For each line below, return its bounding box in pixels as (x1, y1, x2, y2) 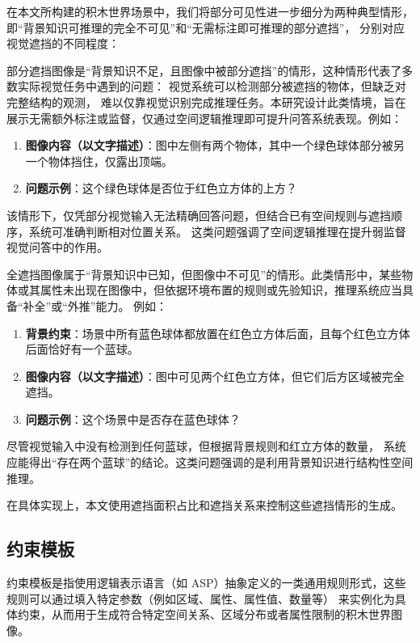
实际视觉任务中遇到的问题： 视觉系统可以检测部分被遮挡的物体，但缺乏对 (17, 78, 406, 95)
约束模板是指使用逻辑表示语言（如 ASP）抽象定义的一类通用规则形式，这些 (6, 574, 406, 591)
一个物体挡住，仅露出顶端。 (25, 152, 173, 169)
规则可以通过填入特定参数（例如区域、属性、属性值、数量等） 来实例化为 (6, 590, 395, 607)
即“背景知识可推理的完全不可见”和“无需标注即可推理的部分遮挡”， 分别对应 (6, 19, 405, 36)
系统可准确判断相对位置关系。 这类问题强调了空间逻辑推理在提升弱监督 (28, 222, 406, 239)
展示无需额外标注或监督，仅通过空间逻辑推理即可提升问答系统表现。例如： (6, 109, 402, 126)
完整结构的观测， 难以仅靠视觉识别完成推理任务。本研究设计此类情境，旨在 (6, 93, 406, 110)
